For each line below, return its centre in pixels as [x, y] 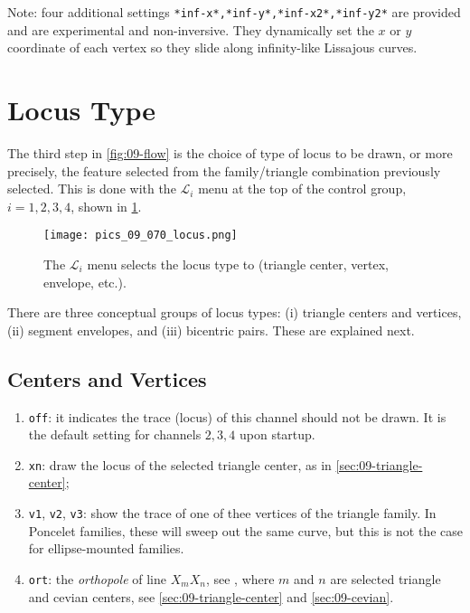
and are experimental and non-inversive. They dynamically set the [191, 29]
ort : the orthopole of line [97, 578]
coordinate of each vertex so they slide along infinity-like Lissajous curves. [212, 47]
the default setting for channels [115, 434]
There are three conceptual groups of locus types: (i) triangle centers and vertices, [235, 312]
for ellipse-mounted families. [106, 548]
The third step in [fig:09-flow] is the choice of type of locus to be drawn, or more [230, 152]
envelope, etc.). [85, 282]
